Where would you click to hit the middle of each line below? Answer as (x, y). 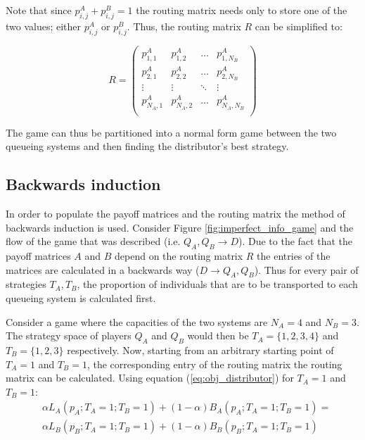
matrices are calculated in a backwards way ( (103, 269)
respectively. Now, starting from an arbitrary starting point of (200, 350)
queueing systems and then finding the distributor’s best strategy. (147, 146)
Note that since (39, 10)
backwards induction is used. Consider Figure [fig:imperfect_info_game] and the (180, 227)
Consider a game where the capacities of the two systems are (137, 321)
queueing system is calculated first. (81, 298)
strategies (26, 284)
